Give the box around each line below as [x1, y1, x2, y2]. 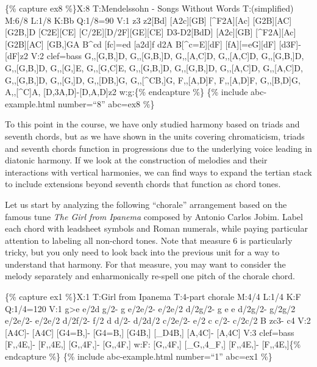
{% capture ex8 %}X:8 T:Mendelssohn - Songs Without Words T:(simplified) [5, 2, 294, 14]
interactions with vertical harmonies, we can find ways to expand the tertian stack [5, 165, 312, 178]
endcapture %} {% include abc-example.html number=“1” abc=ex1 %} [5, 350, 272, 363]
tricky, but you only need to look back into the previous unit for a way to [5, 246, 280, 258]
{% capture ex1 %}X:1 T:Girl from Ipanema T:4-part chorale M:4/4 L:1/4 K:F [5, 290, 301, 303]
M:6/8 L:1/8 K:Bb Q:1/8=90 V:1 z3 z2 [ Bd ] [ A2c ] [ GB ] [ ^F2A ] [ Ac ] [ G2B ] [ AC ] [5, 13, 292, 26]
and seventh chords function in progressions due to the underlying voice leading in [5, 141, 312, 154]
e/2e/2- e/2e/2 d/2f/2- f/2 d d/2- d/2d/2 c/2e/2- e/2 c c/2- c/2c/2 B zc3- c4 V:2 [5, 314, 311, 327]
